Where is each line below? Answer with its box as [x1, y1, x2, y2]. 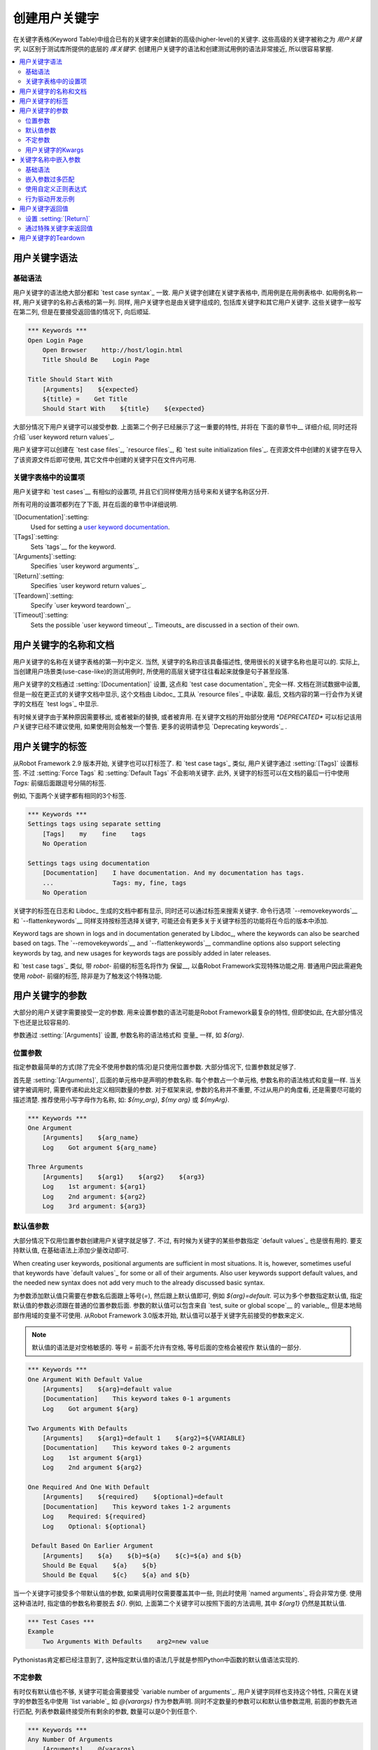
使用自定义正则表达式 [25, 185, 87, 193]
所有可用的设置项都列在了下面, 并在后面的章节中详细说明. [13, 500, 178, 509]
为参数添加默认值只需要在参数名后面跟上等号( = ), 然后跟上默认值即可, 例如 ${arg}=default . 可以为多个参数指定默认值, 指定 [13, 1291, 363, 1300]
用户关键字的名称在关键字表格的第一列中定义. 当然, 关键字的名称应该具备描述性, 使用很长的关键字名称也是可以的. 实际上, [13, 657, 360, 666]
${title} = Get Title [42, 395, 128, 403]
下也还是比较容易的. [13, 1018, 71, 1026]
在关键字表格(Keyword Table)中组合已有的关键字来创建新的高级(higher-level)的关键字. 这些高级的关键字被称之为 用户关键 [13, 35, 362, 43]
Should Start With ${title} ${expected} [42, 405, 206, 413]
